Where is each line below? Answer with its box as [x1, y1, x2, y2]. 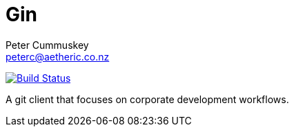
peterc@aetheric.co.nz [6, 50, 110, 63]
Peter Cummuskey [6, 38, 89, 51]
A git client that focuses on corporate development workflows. [6, 93, 289, 105]
